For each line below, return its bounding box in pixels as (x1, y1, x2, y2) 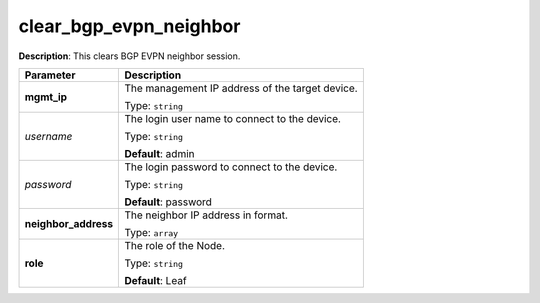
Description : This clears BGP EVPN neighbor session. (18, 50, 241, 62)
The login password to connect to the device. (124, 160, 338, 174)
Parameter (24, 68, 76, 82)
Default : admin (124, 146, 195, 160)
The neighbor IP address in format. (124, 208, 289, 222)
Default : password (124, 195, 212, 209)
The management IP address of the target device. (124, 81, 359, 95)
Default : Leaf (124, 273, 187, 287)
